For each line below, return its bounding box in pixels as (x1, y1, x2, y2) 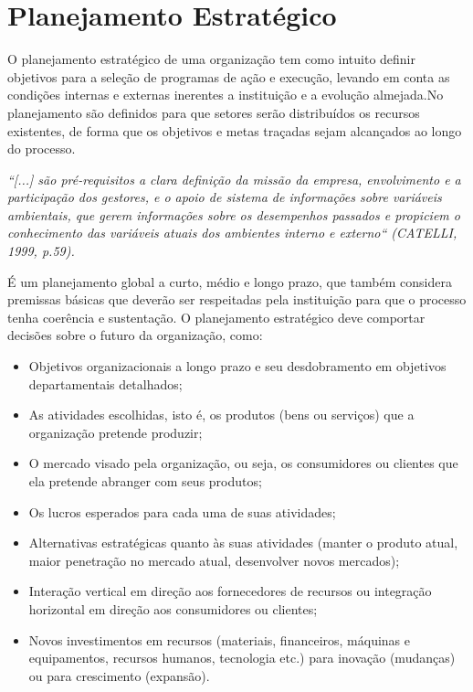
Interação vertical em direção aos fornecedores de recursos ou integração (28, 581, 432, 601)
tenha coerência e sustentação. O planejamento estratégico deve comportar (7, 307, 426, 326)
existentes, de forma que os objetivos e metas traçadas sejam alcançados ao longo (7, 121, 462, 140)
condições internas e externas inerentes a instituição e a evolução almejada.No (7, 85, 444, 104)
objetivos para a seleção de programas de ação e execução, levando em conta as (7, 67, 450, 86)
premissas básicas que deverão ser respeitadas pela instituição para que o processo (7, 290, 467, 309)
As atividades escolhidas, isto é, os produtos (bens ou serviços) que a (28, 405, 415, 424)
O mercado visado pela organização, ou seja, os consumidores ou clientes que (28, 453, 458, 473)
